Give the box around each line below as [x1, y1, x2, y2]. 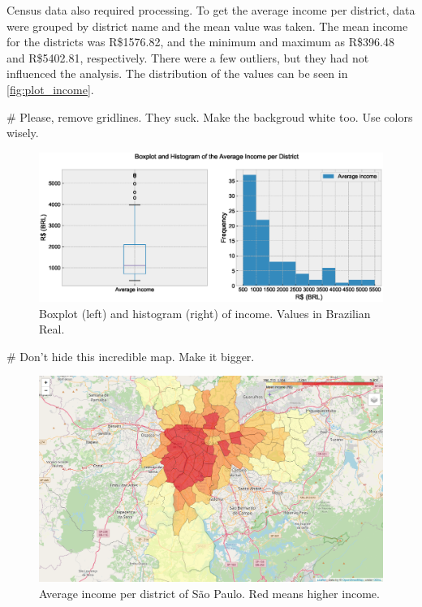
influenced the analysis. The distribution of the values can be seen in [6, 65, 348, 82]
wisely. [6, 124, 39, 141]
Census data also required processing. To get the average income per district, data [6, 2, 416, 18]
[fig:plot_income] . [6, 80, 94, 97]
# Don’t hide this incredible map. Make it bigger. [6, 347, 255, 364]
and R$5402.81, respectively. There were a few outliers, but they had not [6, 49, 369, 66]
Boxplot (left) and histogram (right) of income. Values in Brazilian [39, 304, 371, 321]
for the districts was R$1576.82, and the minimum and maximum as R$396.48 [6, 33, 394, 50]
